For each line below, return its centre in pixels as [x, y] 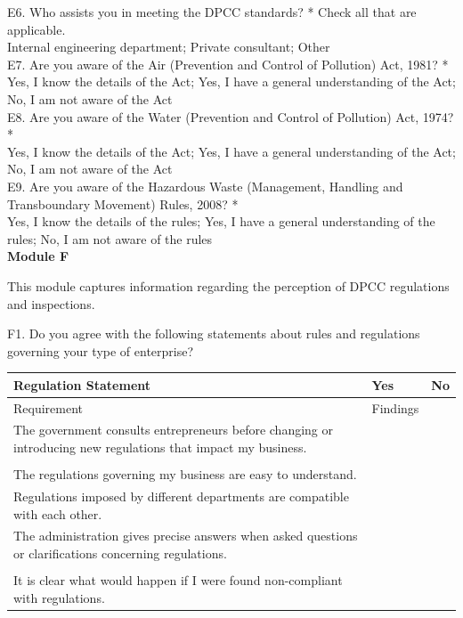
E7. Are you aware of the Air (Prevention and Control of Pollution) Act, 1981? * [228, 64]
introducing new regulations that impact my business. [160, 447]
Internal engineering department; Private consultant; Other [169, 47]
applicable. [37, 29]
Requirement [49, 407]
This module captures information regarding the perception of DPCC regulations [228, 285]
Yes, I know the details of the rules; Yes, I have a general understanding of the [221, 221]
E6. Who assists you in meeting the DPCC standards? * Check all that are [212, 12]
